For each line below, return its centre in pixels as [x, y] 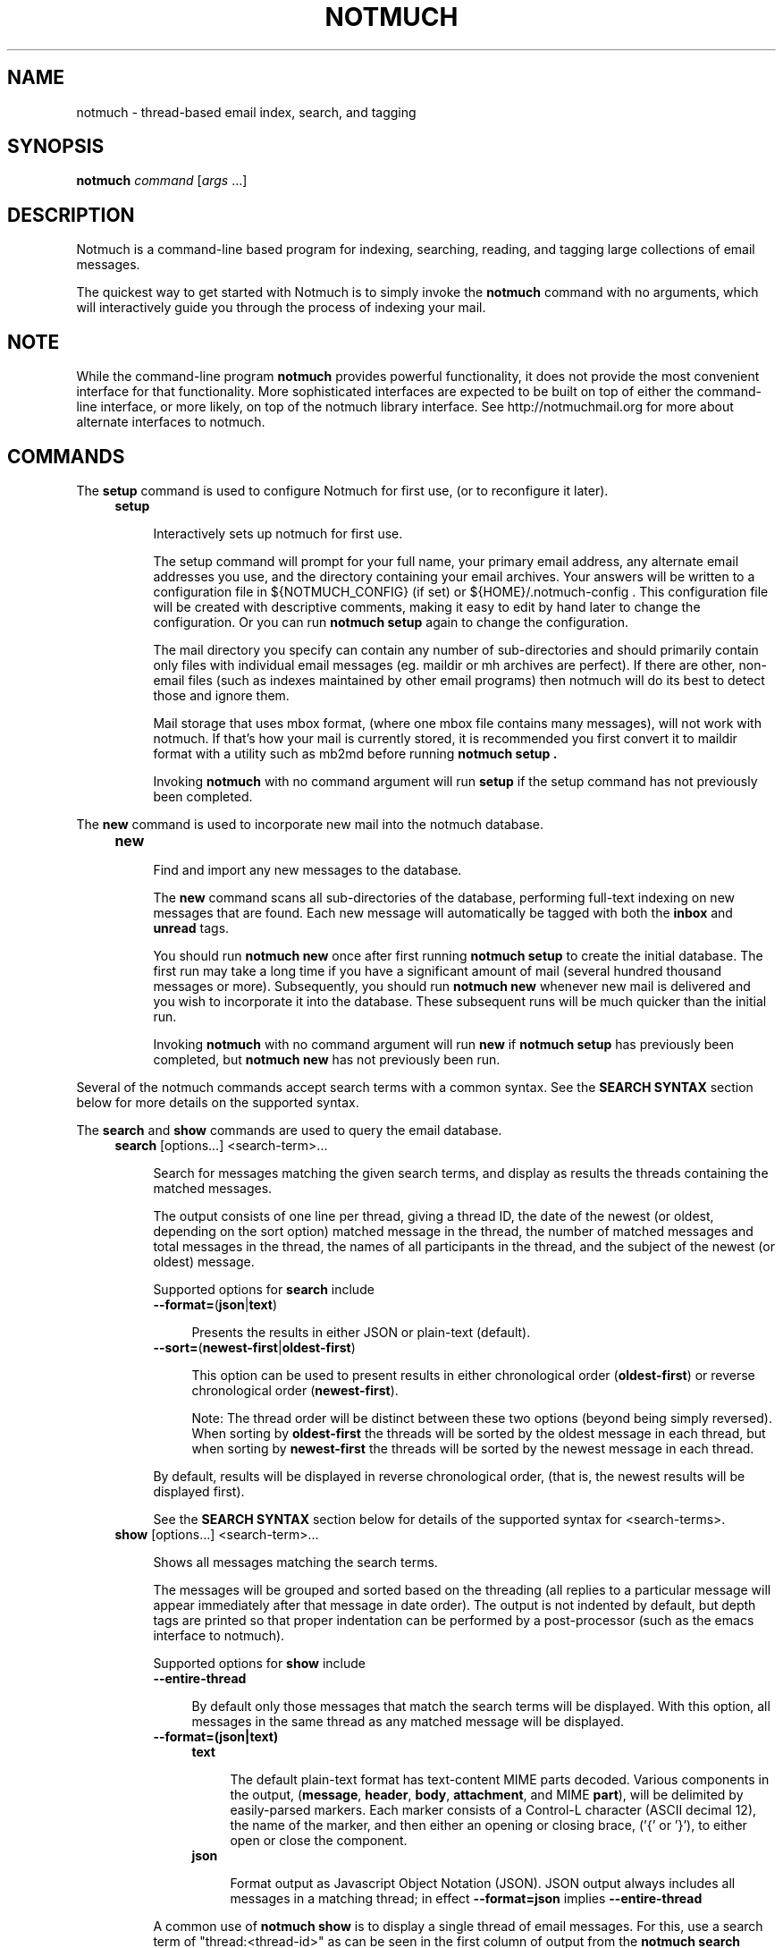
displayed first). [199, 1491]
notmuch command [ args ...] [162, 181]
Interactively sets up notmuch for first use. [278, 533]
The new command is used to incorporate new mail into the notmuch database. [310, 824]
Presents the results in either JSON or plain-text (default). [361, 1332]
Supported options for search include [264, 1289]
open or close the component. [319, 1840]
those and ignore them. [221, 695]
